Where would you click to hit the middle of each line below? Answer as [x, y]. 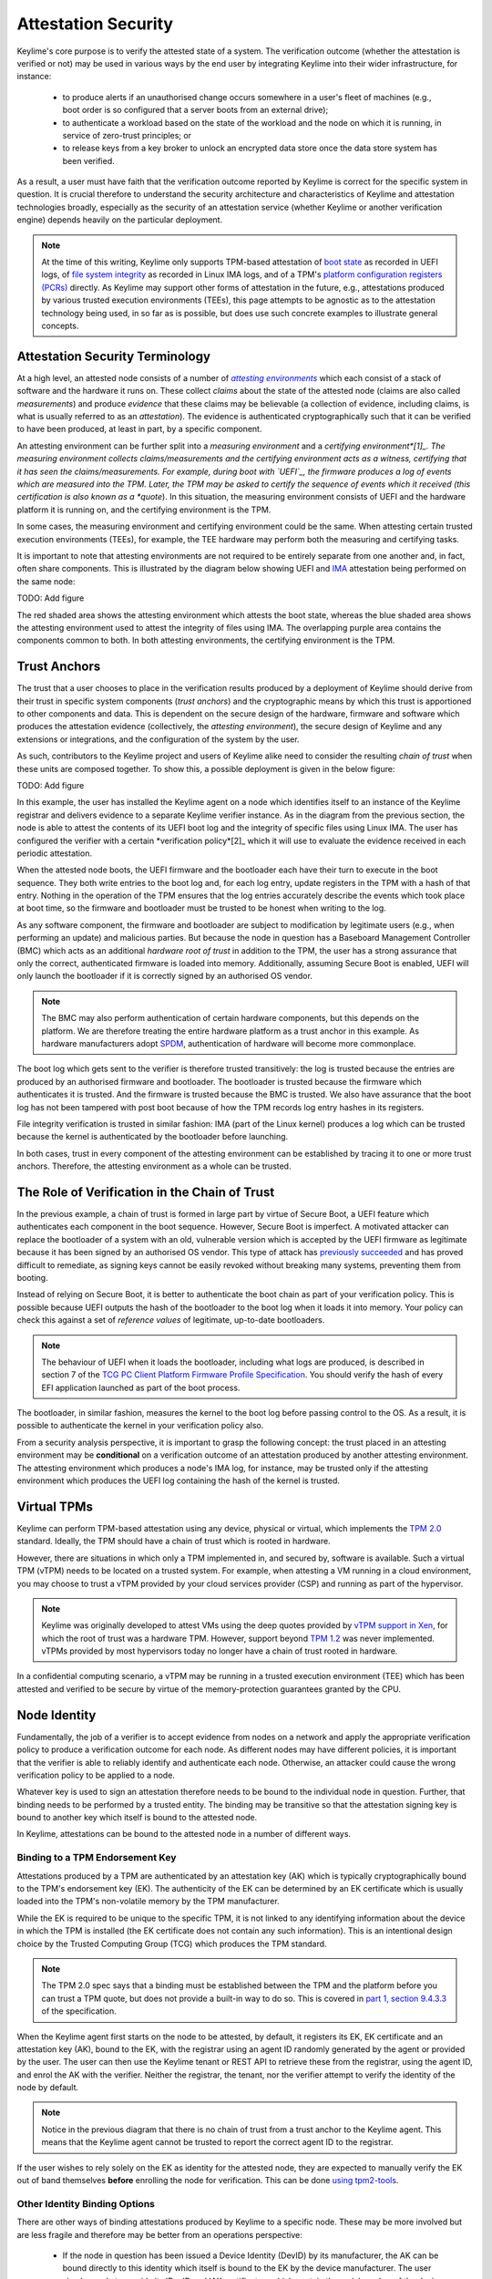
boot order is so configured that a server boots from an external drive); [195, 110]
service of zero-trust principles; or [127, 135]
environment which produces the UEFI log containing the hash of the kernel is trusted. [179, 1480]
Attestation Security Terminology [114, 356]
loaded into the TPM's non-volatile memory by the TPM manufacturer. [148, 1902]
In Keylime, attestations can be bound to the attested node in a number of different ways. [184, 1834]
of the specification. [79, 2011]
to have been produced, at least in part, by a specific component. [139, 429]
